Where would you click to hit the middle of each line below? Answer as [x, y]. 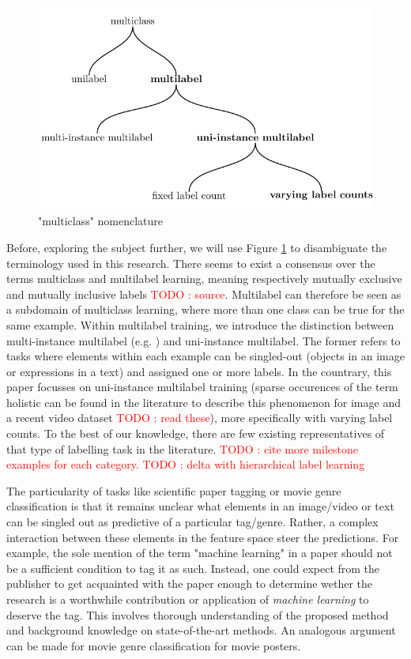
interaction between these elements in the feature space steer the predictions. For [203, 537]
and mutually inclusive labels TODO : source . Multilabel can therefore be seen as [204, 294]
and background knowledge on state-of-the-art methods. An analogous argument [201, 630]
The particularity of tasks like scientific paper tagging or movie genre [174, 490]
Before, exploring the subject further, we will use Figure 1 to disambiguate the [197, 247]
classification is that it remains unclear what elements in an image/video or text [200, 506]
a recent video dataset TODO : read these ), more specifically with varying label [200, 418]
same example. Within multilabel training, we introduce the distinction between [200, 324]
